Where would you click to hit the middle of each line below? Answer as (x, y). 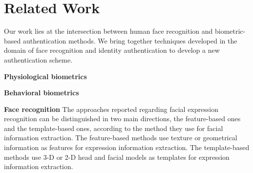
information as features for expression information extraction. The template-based (127, 147)
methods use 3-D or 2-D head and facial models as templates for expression (117, 157)
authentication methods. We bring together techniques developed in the (130, 40)
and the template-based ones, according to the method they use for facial (114, 128)
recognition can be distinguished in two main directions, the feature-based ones (122, 119)
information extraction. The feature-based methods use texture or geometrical (121, 138)
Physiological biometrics (45, 76)
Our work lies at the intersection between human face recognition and (108, 31)
